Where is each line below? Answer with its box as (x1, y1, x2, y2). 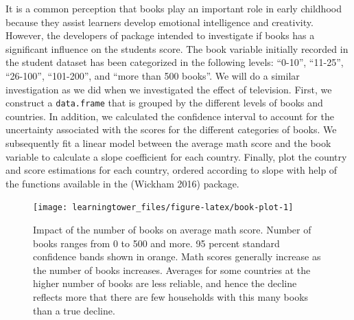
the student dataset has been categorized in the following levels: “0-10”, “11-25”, (5, 55, 344, 69)
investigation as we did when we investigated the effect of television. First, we (5, 82, 332, 96)
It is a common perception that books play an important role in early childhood (5, 1, 342, 15)
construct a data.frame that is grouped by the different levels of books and (5, 95, 323, 110)
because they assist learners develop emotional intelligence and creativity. (5, 14, 314, 29)
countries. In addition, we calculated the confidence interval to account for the (5, 108, 334, 123)
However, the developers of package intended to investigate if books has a (5, 28, 315, 43)
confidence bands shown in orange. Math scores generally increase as (33, 249, 321, 264)
